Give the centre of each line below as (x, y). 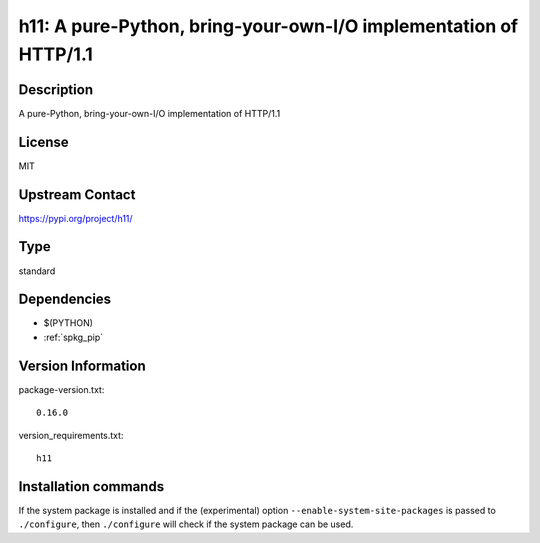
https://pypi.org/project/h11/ (76, 218)
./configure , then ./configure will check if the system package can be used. (186, 524)
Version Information (82, 365)
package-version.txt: (61, 389)
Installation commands (91, 486)
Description (56, 89)
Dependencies (65, 299)
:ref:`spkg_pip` (73, 337)
